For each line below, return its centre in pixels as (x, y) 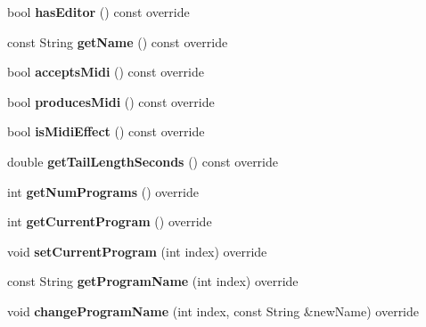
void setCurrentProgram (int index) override (137, 251)
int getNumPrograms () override (103, 191)
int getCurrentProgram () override (110, 221)
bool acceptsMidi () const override (106, 72)
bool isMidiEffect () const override (106, 131)
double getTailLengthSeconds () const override (143, 161)
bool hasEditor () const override (98, 12)
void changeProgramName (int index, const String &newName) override (213, 311)
